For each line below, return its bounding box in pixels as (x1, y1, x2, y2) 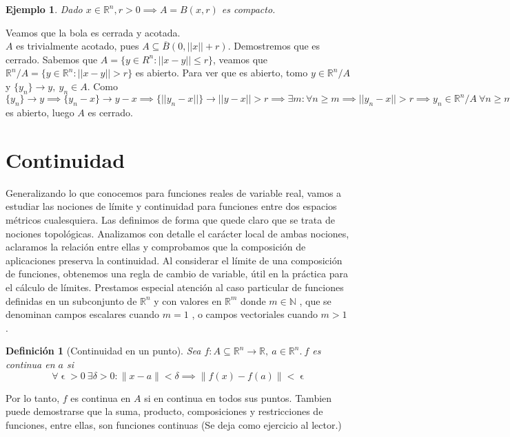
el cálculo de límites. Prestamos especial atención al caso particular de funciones (6, 279, 344, 294)
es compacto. (221, 2, 276, 16)
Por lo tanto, (6, 390, 60, 405)
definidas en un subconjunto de (6, 293, 137, 308)
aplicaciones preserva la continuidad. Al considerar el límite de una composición (6, 253, 343, 267)
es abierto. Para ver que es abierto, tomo (135, 65, 308, 80)
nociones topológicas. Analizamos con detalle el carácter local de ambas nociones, (6, 226, 349, 240)
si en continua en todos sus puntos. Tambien (144, 390, 332, 405)
